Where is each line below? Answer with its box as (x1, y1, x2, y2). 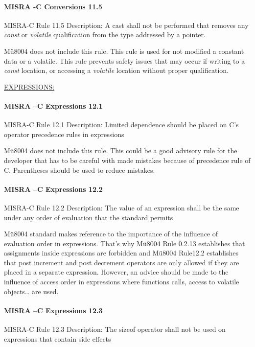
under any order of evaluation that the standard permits (4, 212, 173, 222)
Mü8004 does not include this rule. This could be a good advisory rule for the (4, 145, 237, 156)
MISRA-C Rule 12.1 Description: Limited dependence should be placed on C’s (4, 119, 239, 130)
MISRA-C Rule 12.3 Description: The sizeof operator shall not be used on (4, 324, 226, 334)
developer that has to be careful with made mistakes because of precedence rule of (4, 155, 251, 165)
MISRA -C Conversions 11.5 (4, 1, 102, 11)
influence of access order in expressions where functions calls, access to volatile (4, 277, 239, 287)
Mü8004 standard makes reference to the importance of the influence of (4, 229, 218, 239)
